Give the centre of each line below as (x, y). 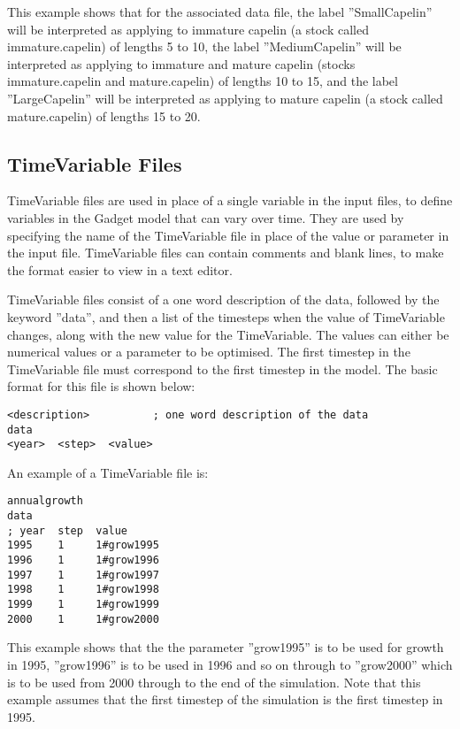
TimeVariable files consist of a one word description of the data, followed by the (223, 299)
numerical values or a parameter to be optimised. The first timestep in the (209, 352)
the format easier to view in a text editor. (120, 269)
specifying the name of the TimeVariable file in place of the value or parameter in (228, 235)
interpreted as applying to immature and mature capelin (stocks (181, 63)
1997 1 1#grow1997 (83, 575)
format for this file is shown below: (101, 386)
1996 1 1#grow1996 (83, 560)
